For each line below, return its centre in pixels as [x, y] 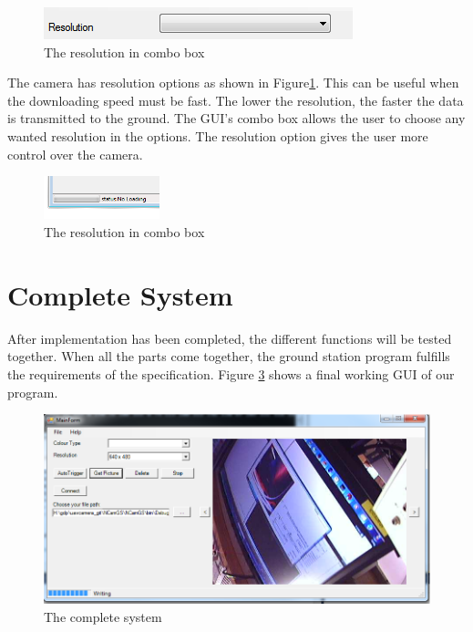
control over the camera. [75, 154]
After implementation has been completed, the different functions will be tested [230, 338]
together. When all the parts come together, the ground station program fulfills [229, 356]
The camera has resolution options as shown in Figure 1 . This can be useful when [233, 83]
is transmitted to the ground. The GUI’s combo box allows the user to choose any [236, 118]
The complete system [103, 616]
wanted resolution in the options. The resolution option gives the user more [218, 135]
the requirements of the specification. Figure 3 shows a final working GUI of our [231, 373]
